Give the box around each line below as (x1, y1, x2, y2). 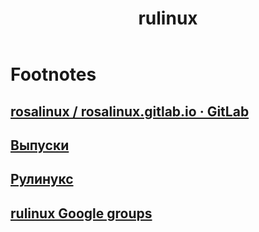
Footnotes (10, 63, 97, 86)
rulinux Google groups (10, 205, 153, 222)
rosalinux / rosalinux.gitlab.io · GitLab (10, 103, 250, 120)
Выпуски (10, 137, 70, 154)
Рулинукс (10, 171, 74, 188)
